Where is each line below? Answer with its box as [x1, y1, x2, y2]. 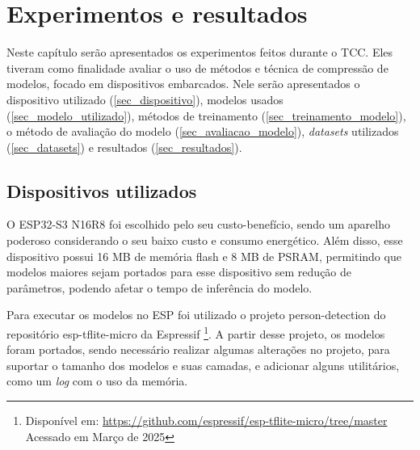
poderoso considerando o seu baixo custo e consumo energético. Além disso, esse [6, 232, 403, 249]
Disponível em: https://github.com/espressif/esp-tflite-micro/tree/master [25, 412, 388, 429]
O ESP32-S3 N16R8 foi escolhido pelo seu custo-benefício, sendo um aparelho [6, 216, 390, 233]
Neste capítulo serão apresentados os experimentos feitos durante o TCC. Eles [6, 44, 393, 61]
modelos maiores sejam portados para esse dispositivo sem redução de [6, 263, 352, 280]
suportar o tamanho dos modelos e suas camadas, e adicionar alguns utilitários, [6, 356, 400, 373]
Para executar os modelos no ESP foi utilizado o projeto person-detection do [6, 306, 386, 323]
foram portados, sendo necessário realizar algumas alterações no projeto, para [6, 341, 390, 358]
